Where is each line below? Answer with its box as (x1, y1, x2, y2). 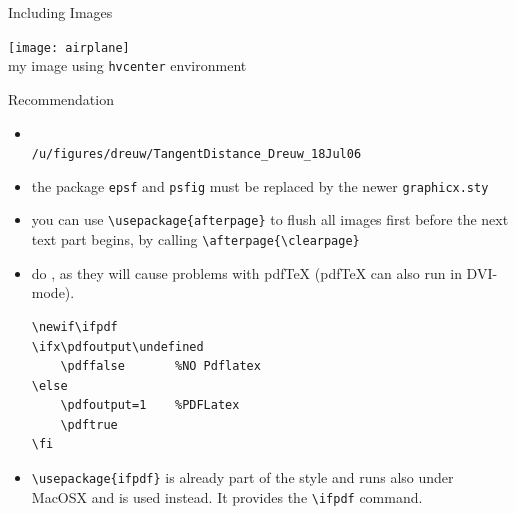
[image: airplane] (8, 40, 130, 55)
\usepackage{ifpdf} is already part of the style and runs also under (31, 467, 454, 488)
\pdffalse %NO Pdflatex (60, 359, 261, 374)
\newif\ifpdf (31, 319, 118, 334)
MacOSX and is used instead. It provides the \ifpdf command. (31, 486, 423, 507)
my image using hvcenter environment (8, 55, 247, 76)
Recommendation (8, 88, 114, 109)
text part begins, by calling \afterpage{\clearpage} (31, 229, 360, 250)
